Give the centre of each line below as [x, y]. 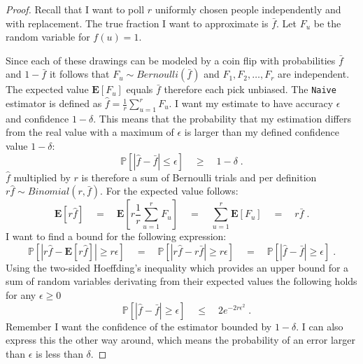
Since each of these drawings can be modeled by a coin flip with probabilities [171, 60]
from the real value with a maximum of [90, 132]
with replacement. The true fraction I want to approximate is [137, 23]
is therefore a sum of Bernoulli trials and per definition [199, 177]
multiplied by [42, 177]
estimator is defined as [54, 103]
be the [327, 23]
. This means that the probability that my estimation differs [222, 118]
